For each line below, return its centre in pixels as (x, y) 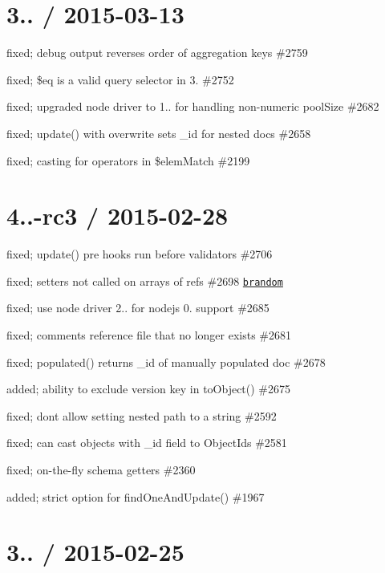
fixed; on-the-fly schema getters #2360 (101, 470)
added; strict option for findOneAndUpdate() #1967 (136, 496)
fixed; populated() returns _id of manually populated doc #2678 (166, 362)
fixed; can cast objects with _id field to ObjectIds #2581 (147, 443)
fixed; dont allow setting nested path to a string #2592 (142, 415)
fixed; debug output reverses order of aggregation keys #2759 (157, 53)
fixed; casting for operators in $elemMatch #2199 (128, 160)
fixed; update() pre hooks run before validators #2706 (140, 254)
